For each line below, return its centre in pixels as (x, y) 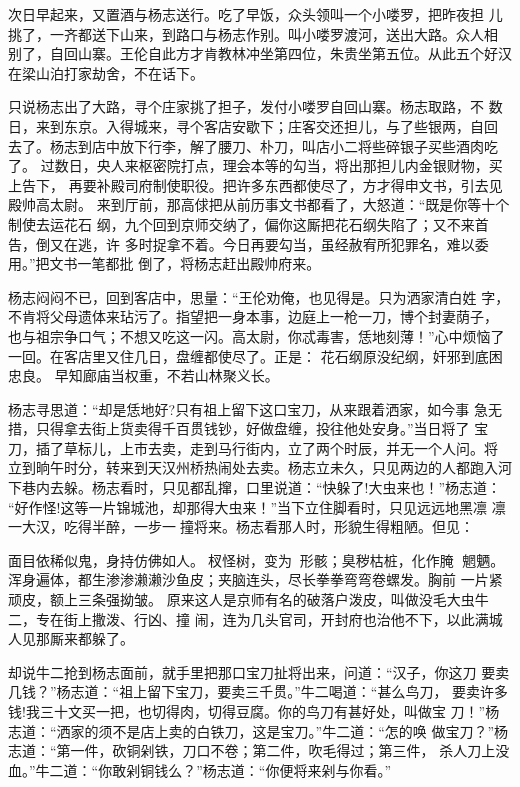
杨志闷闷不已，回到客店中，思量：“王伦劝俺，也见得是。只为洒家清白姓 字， (259, 296)
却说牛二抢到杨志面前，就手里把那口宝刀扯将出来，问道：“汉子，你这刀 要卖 (259, 671)
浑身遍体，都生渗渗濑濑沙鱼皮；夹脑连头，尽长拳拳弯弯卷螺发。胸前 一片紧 (255, 579)
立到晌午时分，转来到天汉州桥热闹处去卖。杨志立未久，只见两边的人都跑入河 (260, 467)
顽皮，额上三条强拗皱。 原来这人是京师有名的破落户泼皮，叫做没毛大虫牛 (248, 599)
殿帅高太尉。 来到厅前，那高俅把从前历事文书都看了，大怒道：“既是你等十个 (259, 204)
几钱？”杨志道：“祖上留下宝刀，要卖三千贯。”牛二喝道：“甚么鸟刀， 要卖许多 (258, 691)
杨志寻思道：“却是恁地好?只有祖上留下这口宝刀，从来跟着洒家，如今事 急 (248, 408)
